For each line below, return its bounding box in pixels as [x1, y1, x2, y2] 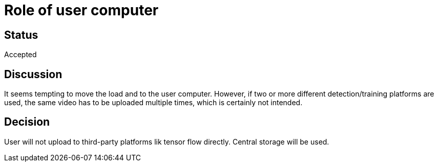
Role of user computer [4, 2, 159, 19]
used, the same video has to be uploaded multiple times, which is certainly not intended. [4, 98, 303, 107]
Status [4, 28, 38, 41]
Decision [4, 115, 50, 129]
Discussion [4, 67, 62, 81]
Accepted [4, 50, 37, 59]
